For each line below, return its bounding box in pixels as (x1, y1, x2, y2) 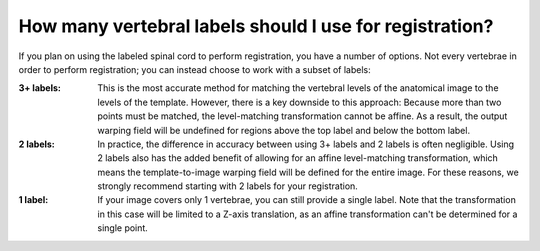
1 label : (18, 194, 49, 206)
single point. (97, 222, 149, 234)
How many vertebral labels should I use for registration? (18, 15, 494, 37)
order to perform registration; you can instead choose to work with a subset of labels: (18, 63, 371, 75)
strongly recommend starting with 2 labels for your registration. (97, 180, 359, 192)
